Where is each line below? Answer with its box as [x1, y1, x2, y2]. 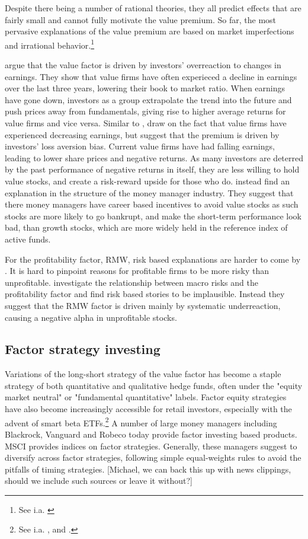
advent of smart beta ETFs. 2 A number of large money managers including [5, 414, 277, 429]
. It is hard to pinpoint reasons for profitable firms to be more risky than [5, 264, 269, 277]
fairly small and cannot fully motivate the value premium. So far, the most [5, 13, 277, 25]
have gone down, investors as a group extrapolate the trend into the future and [5, 93, 292, 106]
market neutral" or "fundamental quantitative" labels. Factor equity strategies [5, 391, 287, 403]
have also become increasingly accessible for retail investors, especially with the [5, 403, 292, 415]
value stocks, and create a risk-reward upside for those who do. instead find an [5, 174, 290, 187]
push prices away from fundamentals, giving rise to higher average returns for [5, 105, 286, 117]
